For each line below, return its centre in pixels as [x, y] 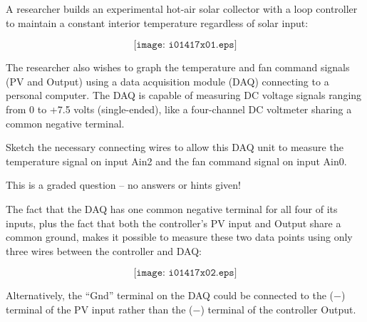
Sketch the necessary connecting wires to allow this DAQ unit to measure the [175, 147]
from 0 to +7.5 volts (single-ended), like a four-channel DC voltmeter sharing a [179, 109]
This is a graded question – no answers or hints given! [123, 185]
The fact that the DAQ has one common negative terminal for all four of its [172, 208]
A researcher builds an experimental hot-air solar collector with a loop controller [182, 9]
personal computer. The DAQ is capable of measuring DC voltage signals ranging [184, 95]
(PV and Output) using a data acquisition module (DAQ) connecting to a [167, 81]
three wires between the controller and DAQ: [104, 250]
